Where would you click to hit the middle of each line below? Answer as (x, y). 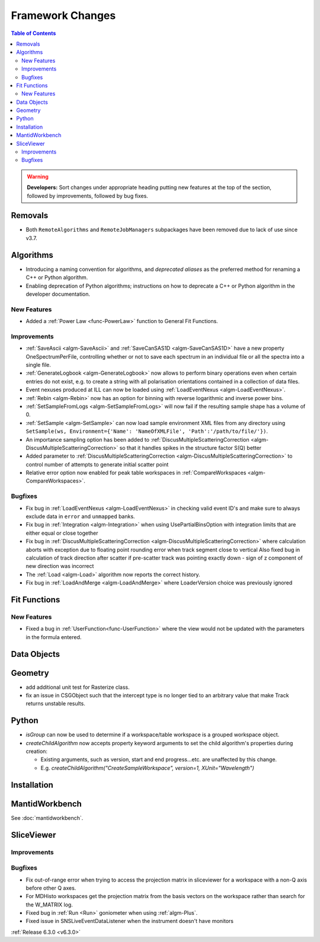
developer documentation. (58, 294)
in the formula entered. (54, 637)
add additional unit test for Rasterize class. (78, 687)
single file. (39, 365)
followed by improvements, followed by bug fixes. (87, 196)
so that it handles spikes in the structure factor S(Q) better (191, 448)
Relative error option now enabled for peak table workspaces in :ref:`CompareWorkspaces (136, 473)
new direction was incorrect (60, 566)
